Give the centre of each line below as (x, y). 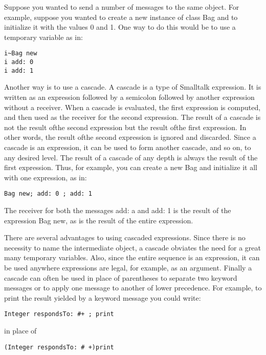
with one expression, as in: (46, 177)
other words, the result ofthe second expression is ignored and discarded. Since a (130, 137)
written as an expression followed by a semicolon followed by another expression (129, 97)
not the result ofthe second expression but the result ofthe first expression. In (125, 127)
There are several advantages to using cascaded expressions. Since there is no (125, 237)
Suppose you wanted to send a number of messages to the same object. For (122, 7)
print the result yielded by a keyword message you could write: (103, 297)
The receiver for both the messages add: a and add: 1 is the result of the (118, 210)
